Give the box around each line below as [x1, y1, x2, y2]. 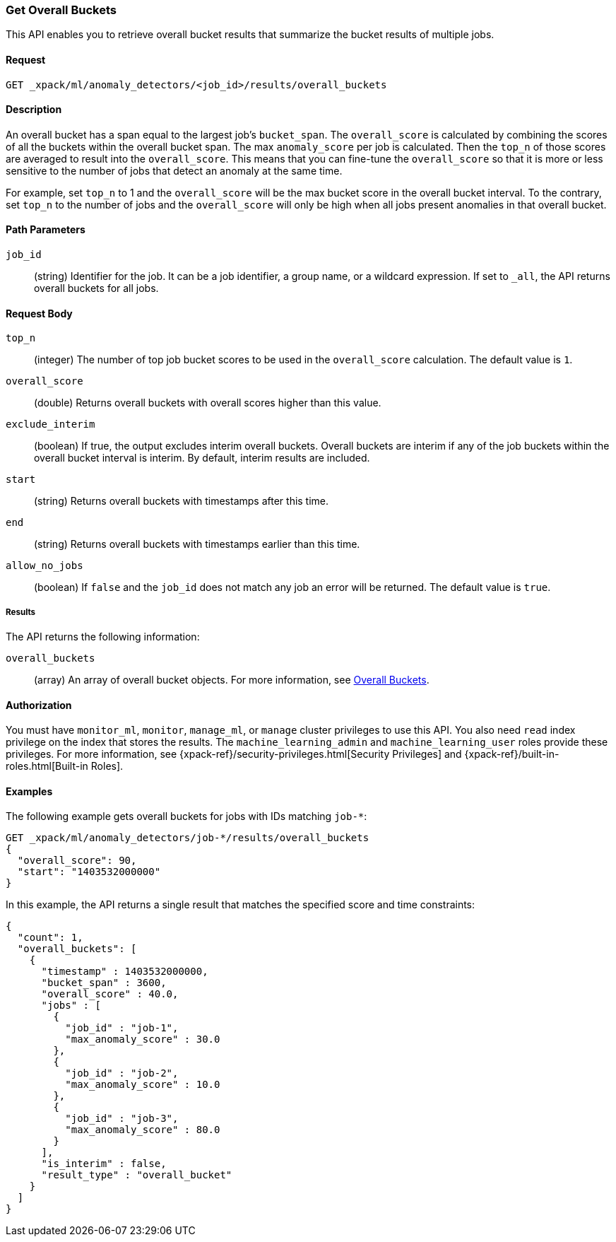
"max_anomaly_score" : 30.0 [65, 1033, 220, 1045]
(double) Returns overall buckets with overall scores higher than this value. [34, 397, 381, 409]
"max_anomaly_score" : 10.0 [65, 1079, 220, 1091]
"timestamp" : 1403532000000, [41, 966, 208, 978]
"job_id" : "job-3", [65, 1113, 179, 1125]
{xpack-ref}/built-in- [464, 748, 559, 761]
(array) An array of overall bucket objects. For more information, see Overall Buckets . [34, 674, 430, 686]
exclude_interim [6, 418, 95, 430]
